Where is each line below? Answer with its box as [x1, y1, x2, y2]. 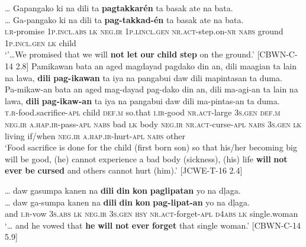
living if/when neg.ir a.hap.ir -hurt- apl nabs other [5, 129, 185, 142]
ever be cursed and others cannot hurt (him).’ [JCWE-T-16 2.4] [5, 164, 243, 177]
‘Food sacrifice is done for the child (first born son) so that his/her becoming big [5, 141, 297, 153]
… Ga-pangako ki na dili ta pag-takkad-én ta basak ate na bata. [5, 13, 244, 25]
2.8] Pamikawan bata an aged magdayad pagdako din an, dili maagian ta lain [15, 59, 297, 72]
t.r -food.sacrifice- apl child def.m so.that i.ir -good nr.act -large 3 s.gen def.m [5, 106, 281, 118]
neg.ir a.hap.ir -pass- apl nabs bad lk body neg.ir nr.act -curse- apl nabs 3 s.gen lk [5, 117, 302, 130]
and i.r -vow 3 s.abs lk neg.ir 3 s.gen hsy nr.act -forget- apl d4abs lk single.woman [5, 207, 298, 220]
